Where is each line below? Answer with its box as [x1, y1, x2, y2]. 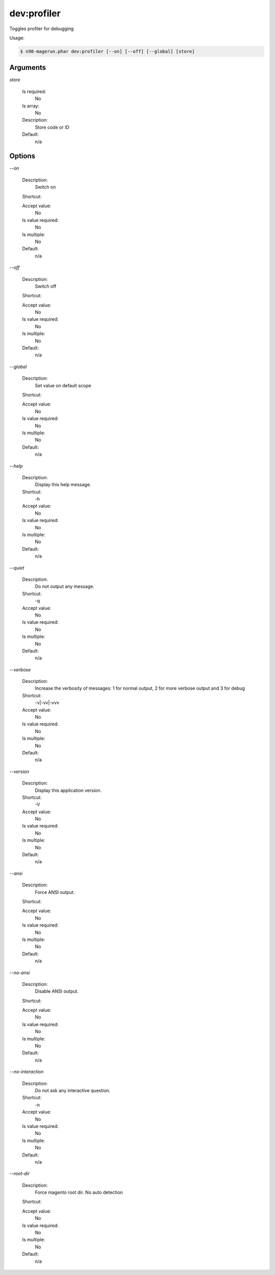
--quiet [9, 564, 24, 571]
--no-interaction [9, 1069, 44, 1075]
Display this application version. [35, 787, 102, 793]
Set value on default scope [35, 382, 92, 388]
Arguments [9, 63, 46, 72]
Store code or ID [35, 124, 70, 130]
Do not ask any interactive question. [35, 1087, 111, 1093]
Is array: [22, 103, 40, 109]
